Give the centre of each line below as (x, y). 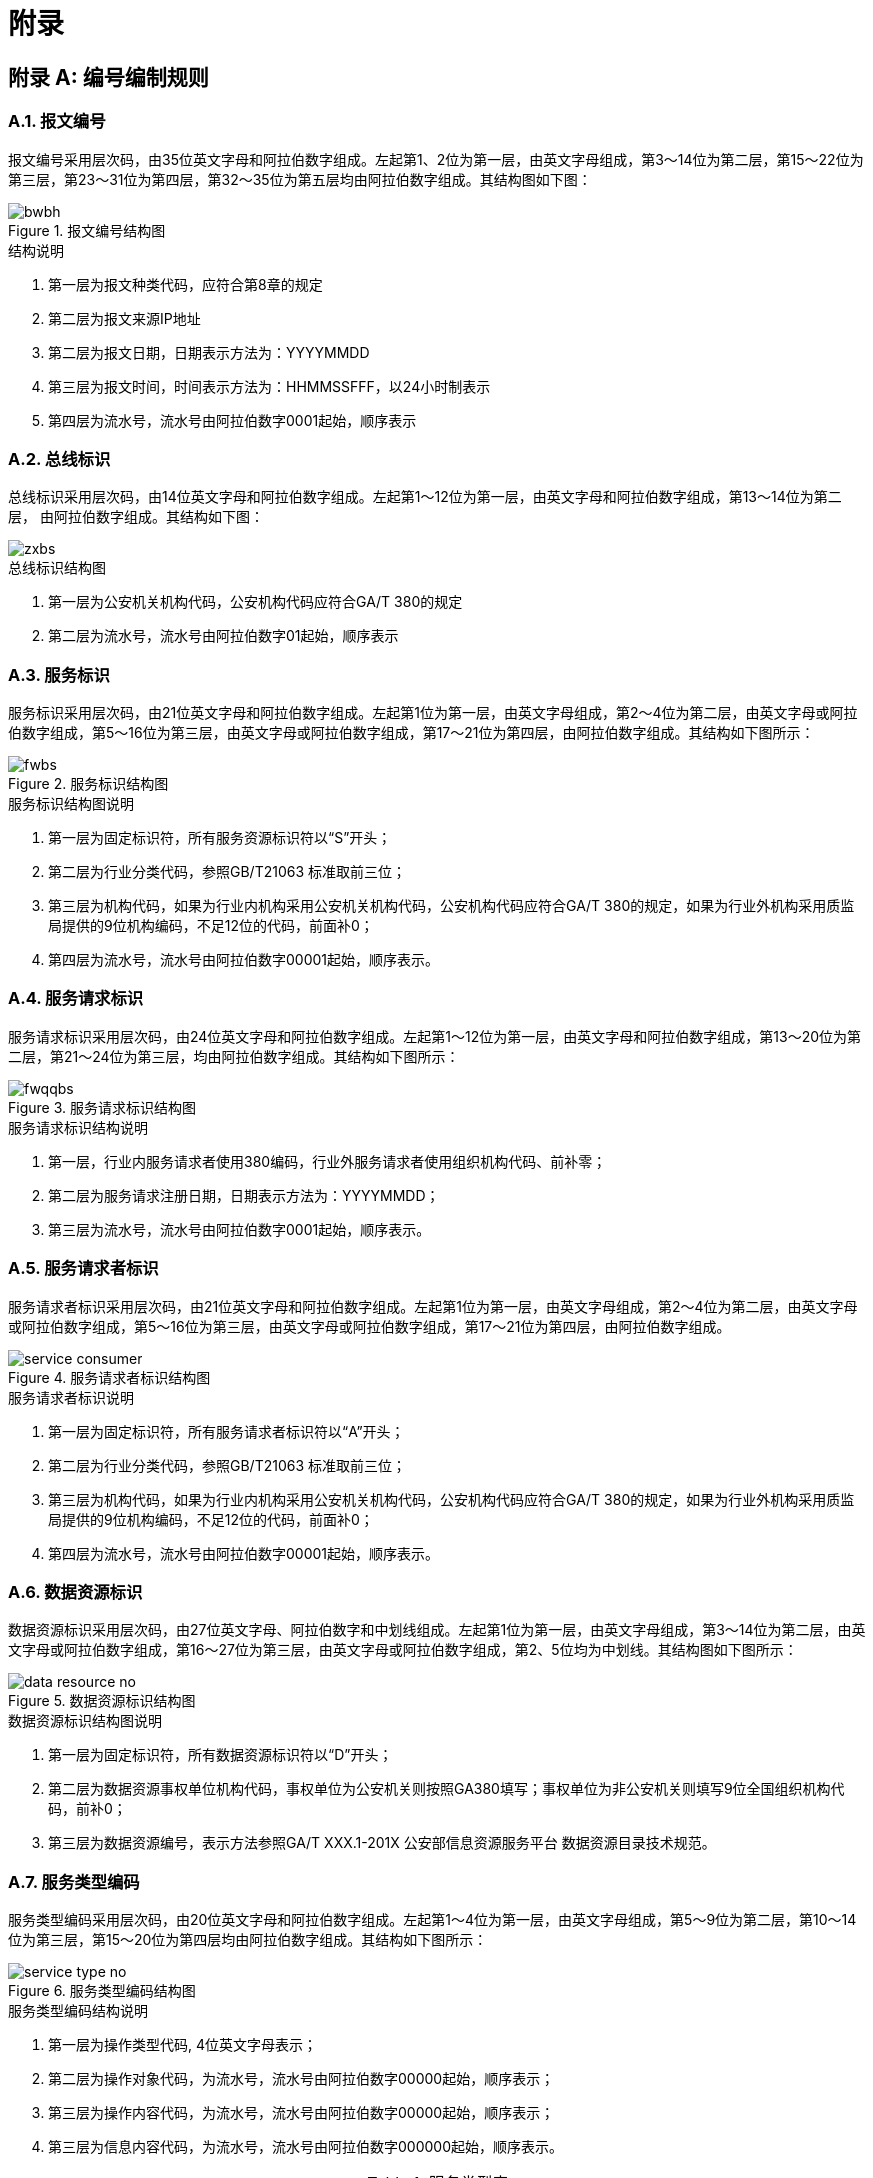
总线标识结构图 (57, 568)
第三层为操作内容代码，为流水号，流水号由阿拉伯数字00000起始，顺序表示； (301, 2113)
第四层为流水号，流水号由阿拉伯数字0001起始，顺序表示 (232, 420)
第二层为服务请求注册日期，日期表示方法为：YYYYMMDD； (244, 1195)
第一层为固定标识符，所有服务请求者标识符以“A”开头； (226, 1431)
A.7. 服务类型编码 (74, 1881)
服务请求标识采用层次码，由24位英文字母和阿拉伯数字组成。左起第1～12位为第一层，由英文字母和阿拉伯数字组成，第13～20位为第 (434, 1036)
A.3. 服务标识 (59, 674)
